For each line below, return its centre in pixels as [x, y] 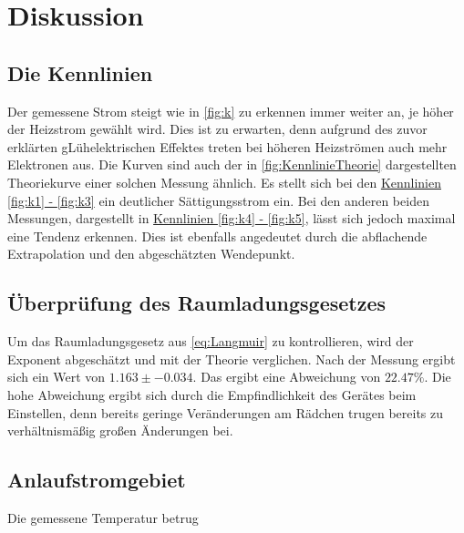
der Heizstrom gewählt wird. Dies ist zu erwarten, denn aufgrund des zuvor [217, 129]
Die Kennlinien [80, 72]
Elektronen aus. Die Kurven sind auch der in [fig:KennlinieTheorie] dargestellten [232, 164]
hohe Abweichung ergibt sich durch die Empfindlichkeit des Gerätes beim [212, 394]
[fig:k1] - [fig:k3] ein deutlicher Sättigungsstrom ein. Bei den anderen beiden [218, 200]
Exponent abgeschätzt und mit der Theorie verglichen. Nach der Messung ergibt [232, 359]
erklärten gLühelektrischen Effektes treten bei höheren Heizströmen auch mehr [227, 146]
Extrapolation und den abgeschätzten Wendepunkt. [151, 254]
